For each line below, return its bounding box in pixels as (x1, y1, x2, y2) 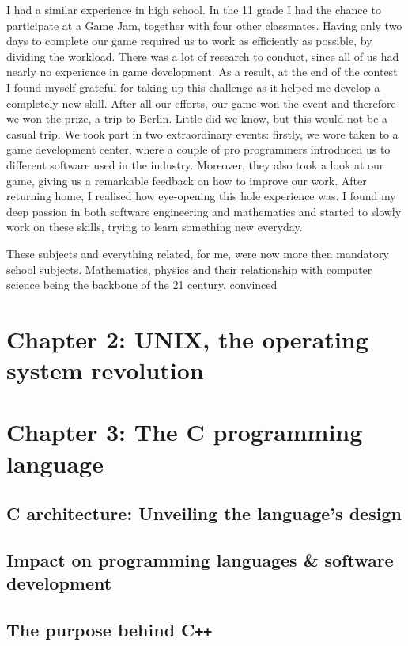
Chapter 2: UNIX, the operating (6, 322, 368, 355)
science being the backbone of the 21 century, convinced (6, 276, 278, 293)
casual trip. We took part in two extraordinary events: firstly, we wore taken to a (6, 125, 399, 142)
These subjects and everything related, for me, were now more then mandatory (6, 245, 389, 261)
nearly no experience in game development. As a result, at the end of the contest (6, 63, 398, 80)
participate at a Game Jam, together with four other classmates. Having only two (6, 17, 402, 33)
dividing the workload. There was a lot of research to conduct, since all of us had (6, 47, 399, 64)
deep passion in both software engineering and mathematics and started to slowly (6, 203, 402, 219)
